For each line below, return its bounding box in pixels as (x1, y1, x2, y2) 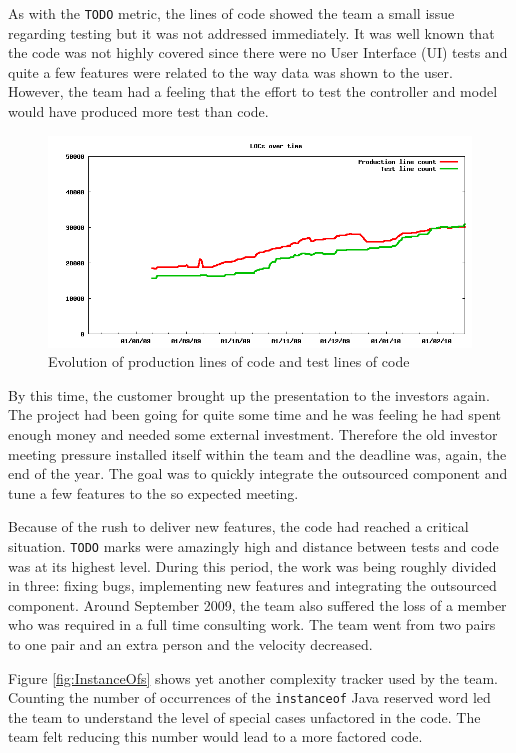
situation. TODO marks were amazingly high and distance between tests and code (8, 535, 499, 556)
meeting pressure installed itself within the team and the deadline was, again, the (8, 443, 507, 464)
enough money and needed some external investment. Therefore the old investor (8, 424, 498, 444)
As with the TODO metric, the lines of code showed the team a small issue (8, 3, 455, 23)
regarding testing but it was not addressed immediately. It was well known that (8, 22, 495, 43)
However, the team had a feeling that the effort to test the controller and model (8, 81, 498, 102)
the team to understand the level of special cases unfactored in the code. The (8, 706, 481, 727)
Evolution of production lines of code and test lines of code (48, 351, 410, 372)
